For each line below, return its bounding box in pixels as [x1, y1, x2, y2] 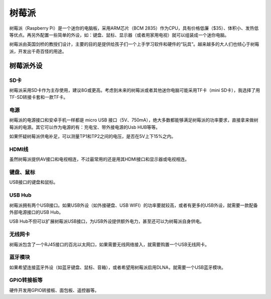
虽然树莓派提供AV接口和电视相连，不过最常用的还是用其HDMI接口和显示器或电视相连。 [9, 156, 190, 163]
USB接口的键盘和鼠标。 [9, 179, 58, 185]
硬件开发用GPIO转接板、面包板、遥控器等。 [9, 287, 99, 293]
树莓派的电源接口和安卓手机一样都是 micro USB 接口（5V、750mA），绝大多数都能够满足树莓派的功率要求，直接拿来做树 [9, 117, 258, 123]
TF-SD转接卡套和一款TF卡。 [9, 94, 68, 100]
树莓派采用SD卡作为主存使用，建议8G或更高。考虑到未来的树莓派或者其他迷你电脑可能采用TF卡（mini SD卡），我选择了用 [9, 87, 260, 93]
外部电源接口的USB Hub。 [9, 209, 64, 215]
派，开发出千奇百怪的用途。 [9, 48, 67, 54]
